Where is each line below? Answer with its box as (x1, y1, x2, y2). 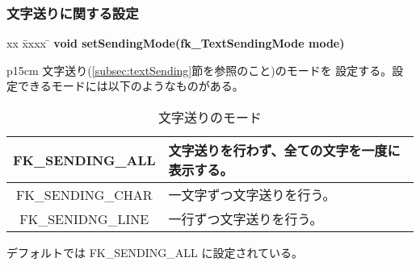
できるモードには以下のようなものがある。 (17, 77, 244, 94)
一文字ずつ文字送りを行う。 (168, 185, 336, 204)
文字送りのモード (157, 108, 262, 127)
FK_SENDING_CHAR (15, 185, 153, 204)
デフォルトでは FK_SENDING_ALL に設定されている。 (6, 244, 303, 260)
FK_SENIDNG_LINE (19, 209, 149, 228)
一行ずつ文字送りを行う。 (168, 210, 323, 228)
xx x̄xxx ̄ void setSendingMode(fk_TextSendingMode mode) (6, 35, 345, 52)
